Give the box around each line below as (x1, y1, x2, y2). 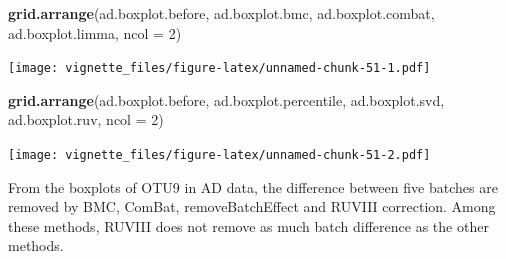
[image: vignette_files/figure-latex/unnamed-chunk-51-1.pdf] (8, 61, 431, 76)
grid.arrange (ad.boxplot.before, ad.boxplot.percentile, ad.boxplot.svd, (8, 89, 445, 110)
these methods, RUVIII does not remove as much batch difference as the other (8, 215, 489, 236)
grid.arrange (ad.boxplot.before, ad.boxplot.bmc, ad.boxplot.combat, (8, 3, 435, 23)
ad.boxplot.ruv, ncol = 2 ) (8, 109, 164, 130)
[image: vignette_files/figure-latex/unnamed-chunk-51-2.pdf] (8, 148, 431, 163)
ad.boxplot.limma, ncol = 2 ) (8, 22, 182, 43)
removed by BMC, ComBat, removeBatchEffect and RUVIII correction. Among (8, 196, 496, 217)
